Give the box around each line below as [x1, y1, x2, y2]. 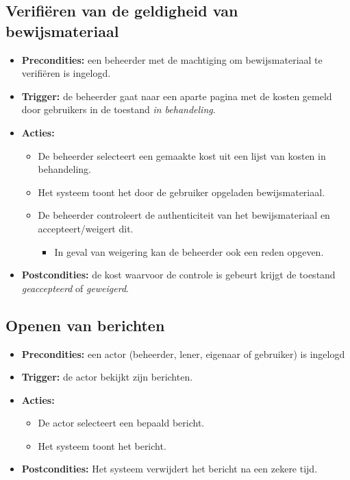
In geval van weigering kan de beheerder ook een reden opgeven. [54, 244, 324, 259]
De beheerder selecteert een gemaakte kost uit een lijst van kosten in [38, 148, 326, 163]
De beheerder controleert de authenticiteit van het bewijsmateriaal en [38, 208, 330, 222]
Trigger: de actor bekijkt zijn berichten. [21, 370, 193, 384]
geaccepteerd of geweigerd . [21, 280, 129, 295]
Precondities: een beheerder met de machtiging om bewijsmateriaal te [21, 52, 323, 67]
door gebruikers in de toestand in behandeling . [21, 102, 216, 117]
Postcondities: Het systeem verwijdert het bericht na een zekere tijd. [21, 461, 318, 476]
